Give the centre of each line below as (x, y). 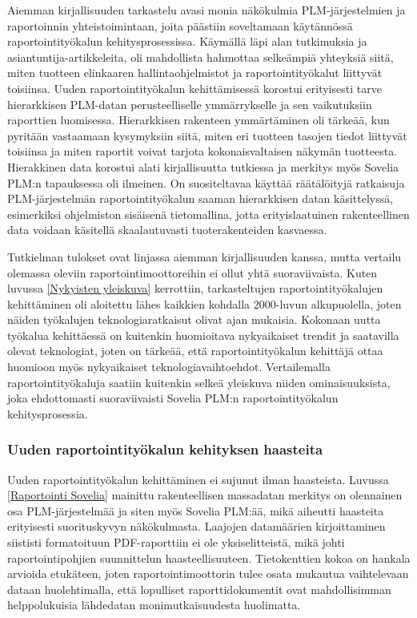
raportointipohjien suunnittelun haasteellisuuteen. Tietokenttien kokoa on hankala (209, 557)
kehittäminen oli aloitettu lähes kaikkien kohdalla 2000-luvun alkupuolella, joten (204, 303)
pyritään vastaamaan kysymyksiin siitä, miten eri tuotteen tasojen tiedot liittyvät (207, 135)
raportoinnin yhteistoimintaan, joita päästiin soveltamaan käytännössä (180, 25)
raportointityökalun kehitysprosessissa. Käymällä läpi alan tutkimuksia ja (187, 41)
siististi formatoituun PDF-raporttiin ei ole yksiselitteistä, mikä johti (176, 542)
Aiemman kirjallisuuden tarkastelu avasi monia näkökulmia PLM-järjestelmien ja (206, 10)
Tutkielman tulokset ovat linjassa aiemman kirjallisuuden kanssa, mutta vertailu (204, 256)
